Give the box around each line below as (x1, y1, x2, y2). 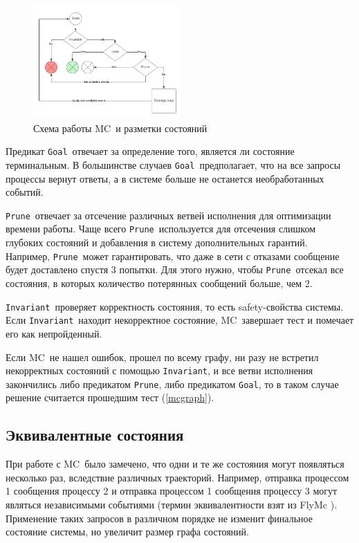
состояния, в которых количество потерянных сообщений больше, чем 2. (6, 276, 313, 291)
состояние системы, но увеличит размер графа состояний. (6, 524, 249, 539)
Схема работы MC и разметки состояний (33, 120, 208, 135)
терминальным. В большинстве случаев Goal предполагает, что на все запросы (6, 157, 341, 172)
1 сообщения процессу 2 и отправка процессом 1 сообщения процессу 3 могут (6, 484, 338, 498)
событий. (6, 185, 44, 199)
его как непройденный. (6, 326, 102, 340)
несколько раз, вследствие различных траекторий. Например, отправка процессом (6, 470, 349, 484)
